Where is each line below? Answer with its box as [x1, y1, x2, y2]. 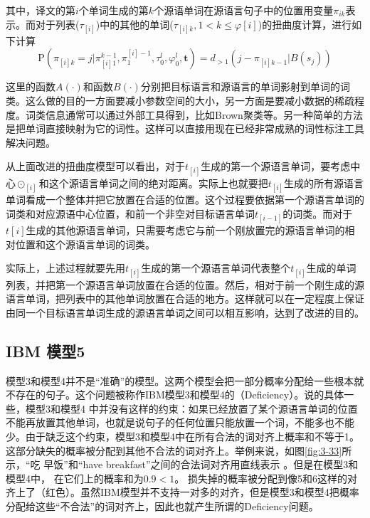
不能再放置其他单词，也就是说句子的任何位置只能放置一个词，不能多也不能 [6, 415, 354, 430]
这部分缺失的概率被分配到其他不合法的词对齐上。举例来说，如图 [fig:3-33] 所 [6, 443, 352, 458]
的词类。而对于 [282, 206, 353, 221]
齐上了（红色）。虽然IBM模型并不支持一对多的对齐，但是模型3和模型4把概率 [6, 485, 359, 499]
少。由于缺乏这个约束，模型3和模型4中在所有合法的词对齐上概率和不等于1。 [6, 428, 359, 443]
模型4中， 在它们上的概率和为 [6, 470, 144, 485]
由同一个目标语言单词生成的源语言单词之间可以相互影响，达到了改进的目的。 [6, 305, 364, 319]
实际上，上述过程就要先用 [6, 260, 125, 275]
